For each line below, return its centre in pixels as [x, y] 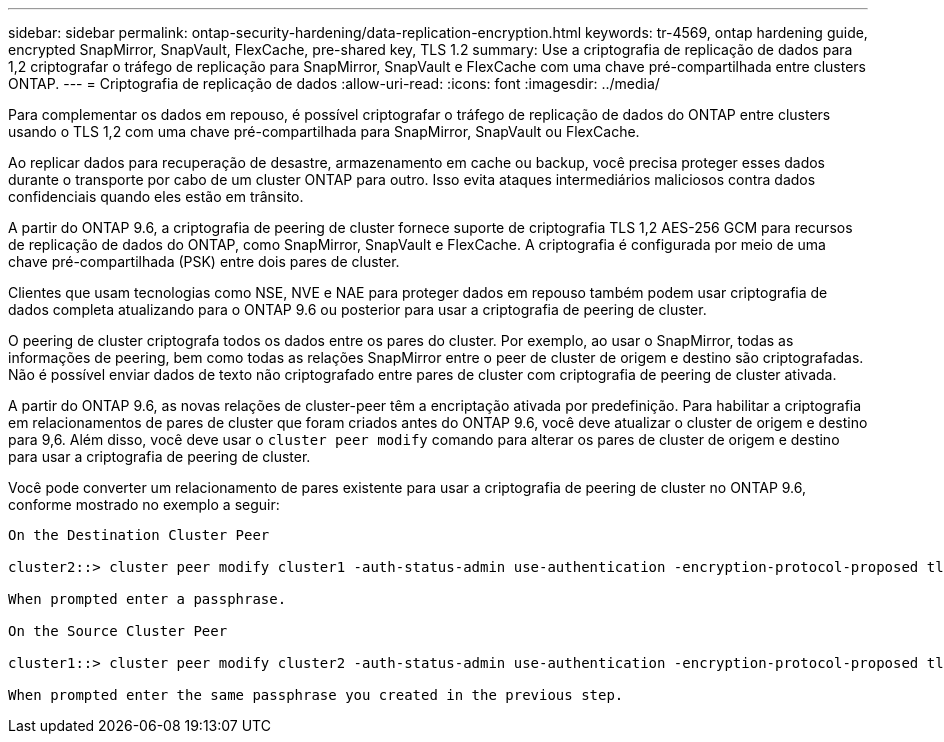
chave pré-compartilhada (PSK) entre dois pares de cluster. [204, 261]
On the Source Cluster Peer [118, 631]
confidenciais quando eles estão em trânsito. [156, 196]
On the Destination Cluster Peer [139, 535]
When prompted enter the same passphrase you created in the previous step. [316, 695]
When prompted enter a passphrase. [147, 599]
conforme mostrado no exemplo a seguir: [144, 504]
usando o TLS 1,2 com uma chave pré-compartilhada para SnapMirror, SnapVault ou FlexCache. [324, 131]
